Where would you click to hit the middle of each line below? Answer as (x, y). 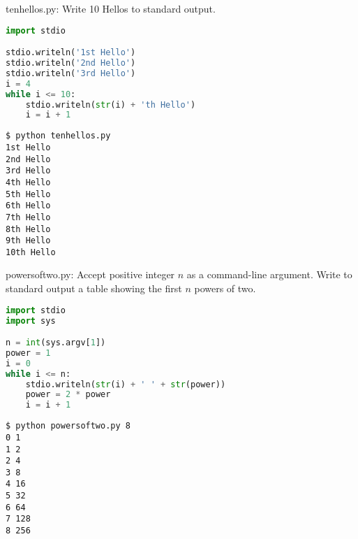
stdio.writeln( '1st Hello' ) (71, 53)
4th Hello (28, 182)
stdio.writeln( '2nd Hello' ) (71, 63)
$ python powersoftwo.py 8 (68, 426)
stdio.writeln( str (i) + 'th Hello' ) (111, 105)
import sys (31, 321)
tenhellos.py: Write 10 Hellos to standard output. (111, 8)
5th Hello (28, 194)
